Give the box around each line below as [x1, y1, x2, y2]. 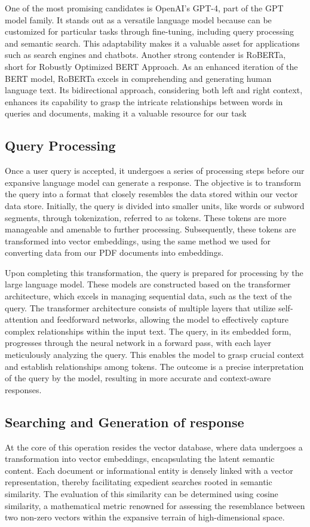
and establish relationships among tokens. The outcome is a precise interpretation [5, 360, 304, 372]
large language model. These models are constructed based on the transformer [5, 278, 291, 290]
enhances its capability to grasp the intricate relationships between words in [5, 95, 283, 108]
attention [5, 313, 38, 326]
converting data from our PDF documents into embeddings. [5, 246, 224, 259]
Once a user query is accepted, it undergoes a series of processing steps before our [5, 164, 305, 177]
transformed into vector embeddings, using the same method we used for [5, 234, 271, 247]
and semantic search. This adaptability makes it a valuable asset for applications [5, 36, 300, 49]
